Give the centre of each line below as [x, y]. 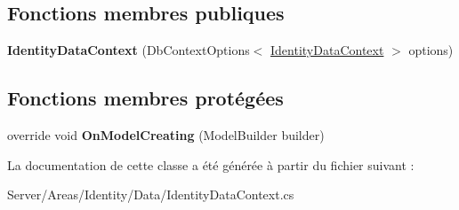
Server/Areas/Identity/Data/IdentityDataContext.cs [151, 194]
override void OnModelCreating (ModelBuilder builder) [166, 135]
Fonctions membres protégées [145, 98]
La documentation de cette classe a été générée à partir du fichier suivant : [211, 164]
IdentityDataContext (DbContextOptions [129, 50]
